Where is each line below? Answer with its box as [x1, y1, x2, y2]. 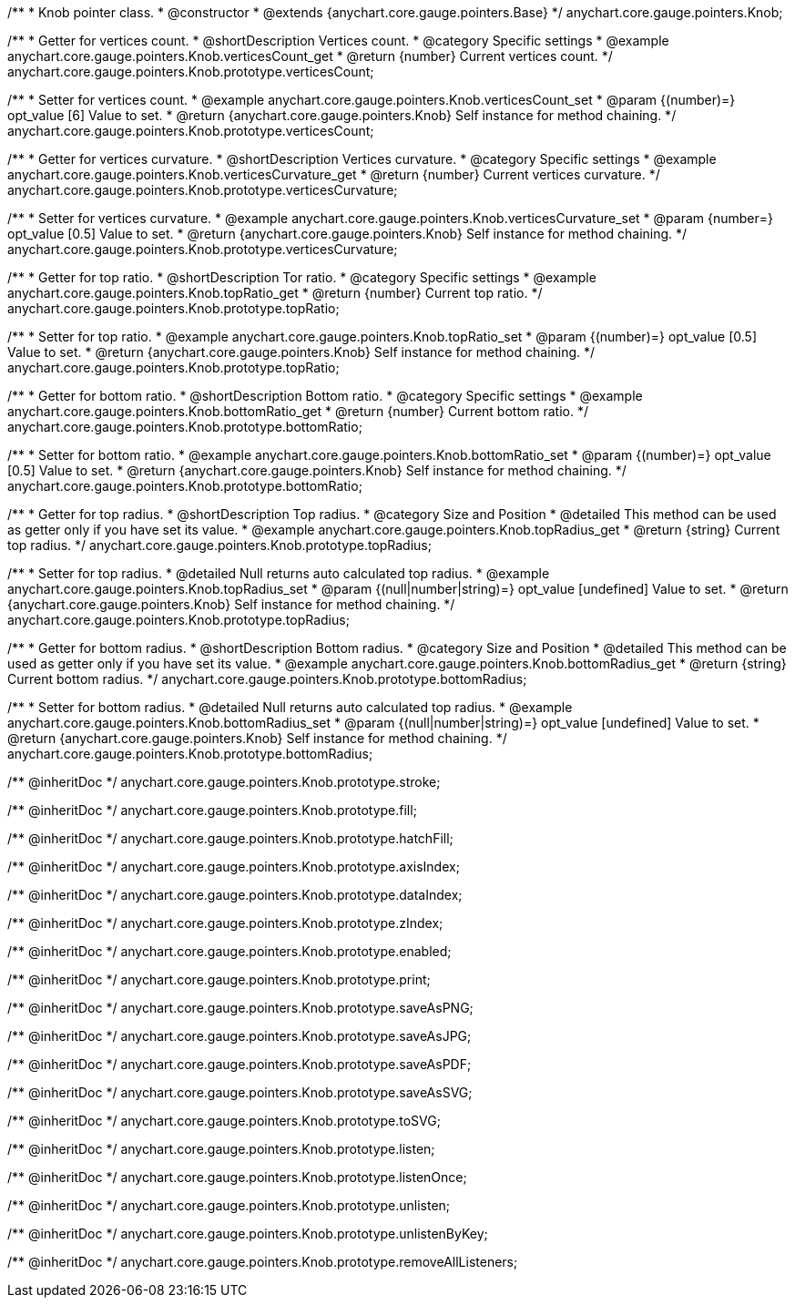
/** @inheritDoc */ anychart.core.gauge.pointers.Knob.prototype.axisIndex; [7, 859, 460, 874]
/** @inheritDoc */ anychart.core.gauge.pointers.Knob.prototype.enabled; [7, 943, 452, 959]
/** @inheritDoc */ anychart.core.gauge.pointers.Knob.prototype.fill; [7, 802, 417, 818]
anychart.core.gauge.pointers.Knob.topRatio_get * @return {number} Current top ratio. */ [7, 285, 543, 301]
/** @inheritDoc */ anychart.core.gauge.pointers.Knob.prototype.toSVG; [7, 1113, 441, 1128]
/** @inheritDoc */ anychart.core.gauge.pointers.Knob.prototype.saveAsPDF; [7, 1056, 472, 1072]
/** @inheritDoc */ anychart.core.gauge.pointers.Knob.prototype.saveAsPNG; [7, 1000, 474, 1015]
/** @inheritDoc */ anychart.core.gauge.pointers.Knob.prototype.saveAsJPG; [7, 1028, 472, 1044]
